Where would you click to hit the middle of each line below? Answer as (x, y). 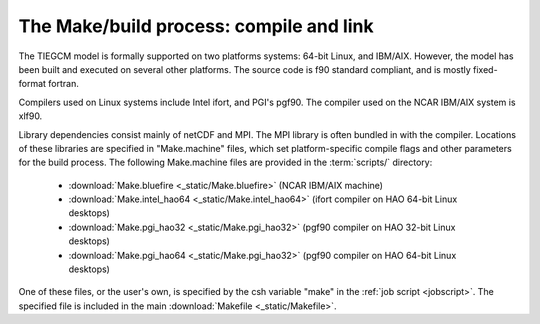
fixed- (486, 69)
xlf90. (30, 116)
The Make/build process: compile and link (196, 26)
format (32, 84)
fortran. (63, 84)
